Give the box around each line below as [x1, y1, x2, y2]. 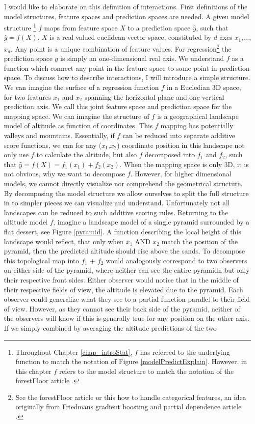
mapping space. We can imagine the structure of [4, 111, 150, 121]
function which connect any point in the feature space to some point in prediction [4, 62, 250, 73]
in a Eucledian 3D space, [166, 82, 241, 92]
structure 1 [4, 21, 36, 32]
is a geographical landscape [157, 111, 239, 121]
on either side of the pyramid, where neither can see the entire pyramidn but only [4, 265, 250, 275]
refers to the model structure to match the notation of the [59, 366, 234, 376]
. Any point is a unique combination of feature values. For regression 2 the [10, 42, 231, 54]
